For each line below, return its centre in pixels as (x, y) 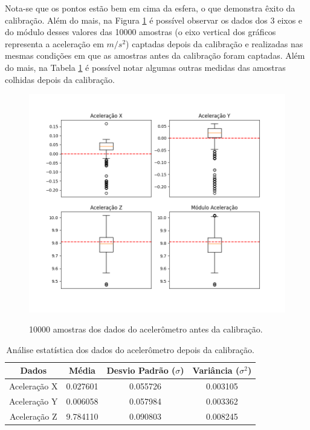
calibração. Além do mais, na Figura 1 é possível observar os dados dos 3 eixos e (154, 20)
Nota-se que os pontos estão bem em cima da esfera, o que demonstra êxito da (150, 8)
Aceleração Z (33, 416)
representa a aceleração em (54, 43)
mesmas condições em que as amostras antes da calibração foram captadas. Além (155, 55)
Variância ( (216, 370)
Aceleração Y (34, 401)
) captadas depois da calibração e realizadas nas (215, 43)
